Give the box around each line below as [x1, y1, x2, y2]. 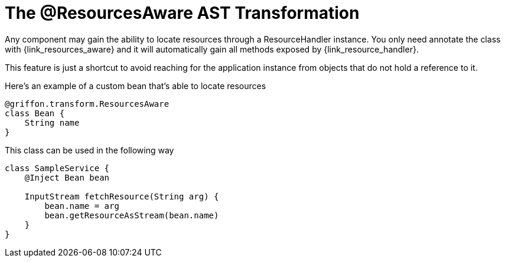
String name [24, 117, 80, 127]
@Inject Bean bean [24, 172, 110, 182]
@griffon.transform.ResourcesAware [5, 99, 170, 109]
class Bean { [5, 108, 65, 118]
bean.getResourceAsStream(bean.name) [44, 210, 219, 220]
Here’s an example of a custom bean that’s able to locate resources [5, 80, 266, 91]
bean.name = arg [44, 201, 119, 211]
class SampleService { [5, 163, 110, 173]
